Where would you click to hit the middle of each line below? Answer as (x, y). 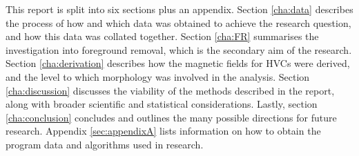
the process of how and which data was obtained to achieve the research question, (178, 22)
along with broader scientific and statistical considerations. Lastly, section (162, 104)
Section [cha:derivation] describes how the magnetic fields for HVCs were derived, (178, 63)
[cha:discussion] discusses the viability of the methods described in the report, (170, 90)
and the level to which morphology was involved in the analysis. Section (158, 76)
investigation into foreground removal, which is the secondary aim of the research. (179, 49)
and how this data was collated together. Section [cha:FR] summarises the (162, 36)
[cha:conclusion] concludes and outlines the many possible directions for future (171, 117)
